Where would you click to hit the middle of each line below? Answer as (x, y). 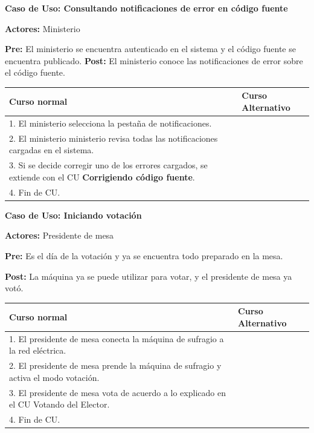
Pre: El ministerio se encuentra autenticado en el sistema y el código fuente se (150, 49)
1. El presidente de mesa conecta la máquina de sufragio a (117, 338)
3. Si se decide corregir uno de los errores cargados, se (108, 165)
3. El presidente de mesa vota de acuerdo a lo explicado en (117, 392)
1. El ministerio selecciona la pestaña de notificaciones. (111, 123)
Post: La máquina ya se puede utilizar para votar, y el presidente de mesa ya (149, 276)
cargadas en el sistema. (52, 150)
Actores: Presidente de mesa (59, 235)
